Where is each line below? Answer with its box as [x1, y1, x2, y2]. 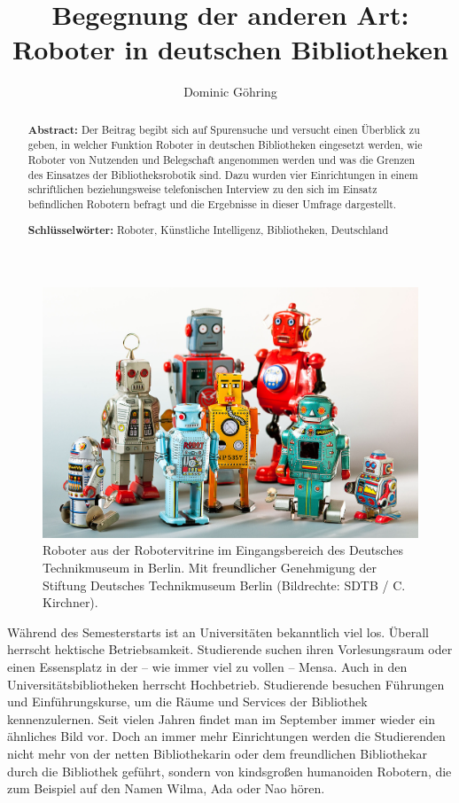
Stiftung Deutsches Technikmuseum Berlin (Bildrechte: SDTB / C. [43, 575, 406, 594]
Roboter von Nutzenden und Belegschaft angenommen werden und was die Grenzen [27, 152, 416, 168]
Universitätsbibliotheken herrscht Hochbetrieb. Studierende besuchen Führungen [7, 674, 445, 693]
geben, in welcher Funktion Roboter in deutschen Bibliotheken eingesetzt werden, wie [27, 137, 423, 152]
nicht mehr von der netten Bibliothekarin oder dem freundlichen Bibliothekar [7, 744, 427, 762]
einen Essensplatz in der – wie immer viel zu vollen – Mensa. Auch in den [7, 658, 408, 675]
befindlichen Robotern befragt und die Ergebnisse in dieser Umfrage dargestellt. [27, 196, 397, 211]
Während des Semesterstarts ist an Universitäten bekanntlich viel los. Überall [7, 622, 429, 641]
